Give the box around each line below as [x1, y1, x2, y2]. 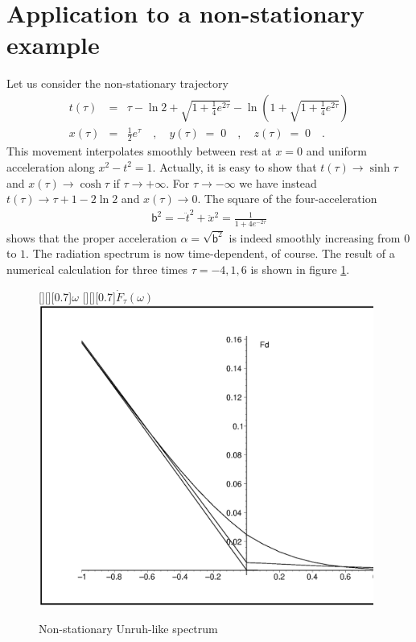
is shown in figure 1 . [250, 261, 350, 278]
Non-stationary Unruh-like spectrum [39, 620, 218, 637]
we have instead [239, 174, 317, 191]
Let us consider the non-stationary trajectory [6, 75, 229, 92]
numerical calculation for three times [6, 261, 187, 278]
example [6, 28, 100, 61]
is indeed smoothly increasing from [229, 229, 401, 246]
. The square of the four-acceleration [197, 190, 377, 207]
